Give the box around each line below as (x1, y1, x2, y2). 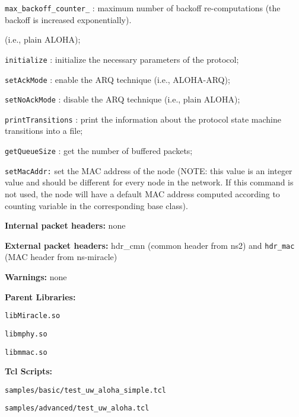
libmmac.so (5, 348, 47, 357)
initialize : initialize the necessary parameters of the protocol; (5, 53, 239, 65)
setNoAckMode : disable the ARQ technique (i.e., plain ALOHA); (5, 93, 240, 105)
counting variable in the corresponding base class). (5, 199, 188, 211)
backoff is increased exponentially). (5, 13, 132, 25)
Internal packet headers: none (5, 219, 126, 232)
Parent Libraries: (5, 290, 76, 303)
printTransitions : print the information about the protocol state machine (5, 113, 281, 125)
